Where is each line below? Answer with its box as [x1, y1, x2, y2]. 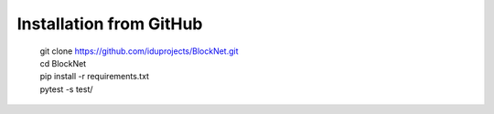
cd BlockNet [39, 57, 87, 68]
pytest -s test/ [39, 83, 93, 95]
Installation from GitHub [16, 14, 203, 34]
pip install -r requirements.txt [39, 71, 150, 82]
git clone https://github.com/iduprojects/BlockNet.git [39, 46, 239, 57]
